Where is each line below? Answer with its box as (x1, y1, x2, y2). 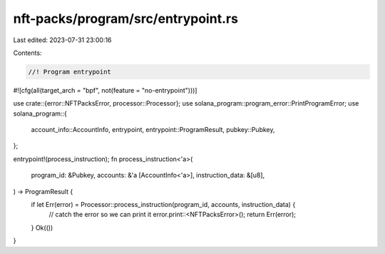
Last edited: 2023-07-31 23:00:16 (13, 36, 112, 44)
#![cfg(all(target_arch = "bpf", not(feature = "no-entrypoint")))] (13, 86, 197, 94)
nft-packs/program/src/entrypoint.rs (13, 11, 239, 26)
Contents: (13, 49, 42, 57)
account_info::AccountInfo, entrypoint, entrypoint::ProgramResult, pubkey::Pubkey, (31, 126, 275, 134)
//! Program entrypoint (28, 68, 112, 76)
